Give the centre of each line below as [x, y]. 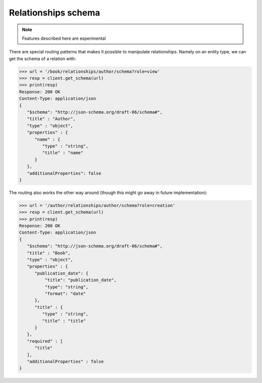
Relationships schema [55, 13]
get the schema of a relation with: [42, 59]
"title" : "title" [64, 321]
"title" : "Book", [49, 253]
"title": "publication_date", [80, 280]
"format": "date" [65, 294]
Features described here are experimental [64, 38]
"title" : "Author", [51, 119]
